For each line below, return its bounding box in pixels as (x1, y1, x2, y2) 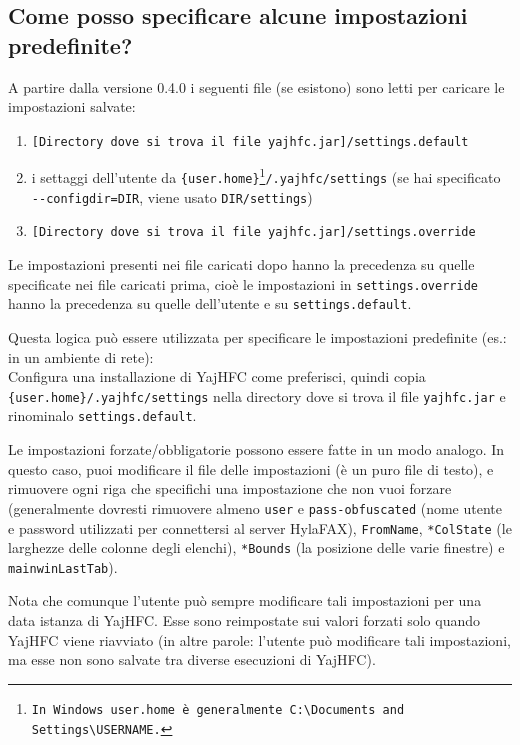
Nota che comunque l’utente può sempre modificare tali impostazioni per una (8, 590, 482, 611)
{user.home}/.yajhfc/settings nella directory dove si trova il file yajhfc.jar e (8, 385, 506, 406)
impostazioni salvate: (8, 96, 136, 117)
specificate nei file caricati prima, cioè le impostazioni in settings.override (8, 273, 478, 294)
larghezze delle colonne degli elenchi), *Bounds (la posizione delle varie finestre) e (8, 537, 505, 558)
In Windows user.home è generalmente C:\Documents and (31, 702, 405, 717)
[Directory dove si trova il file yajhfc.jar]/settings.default (31, 134, 469, 149)
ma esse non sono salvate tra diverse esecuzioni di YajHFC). (8, 649, 376, 670)
